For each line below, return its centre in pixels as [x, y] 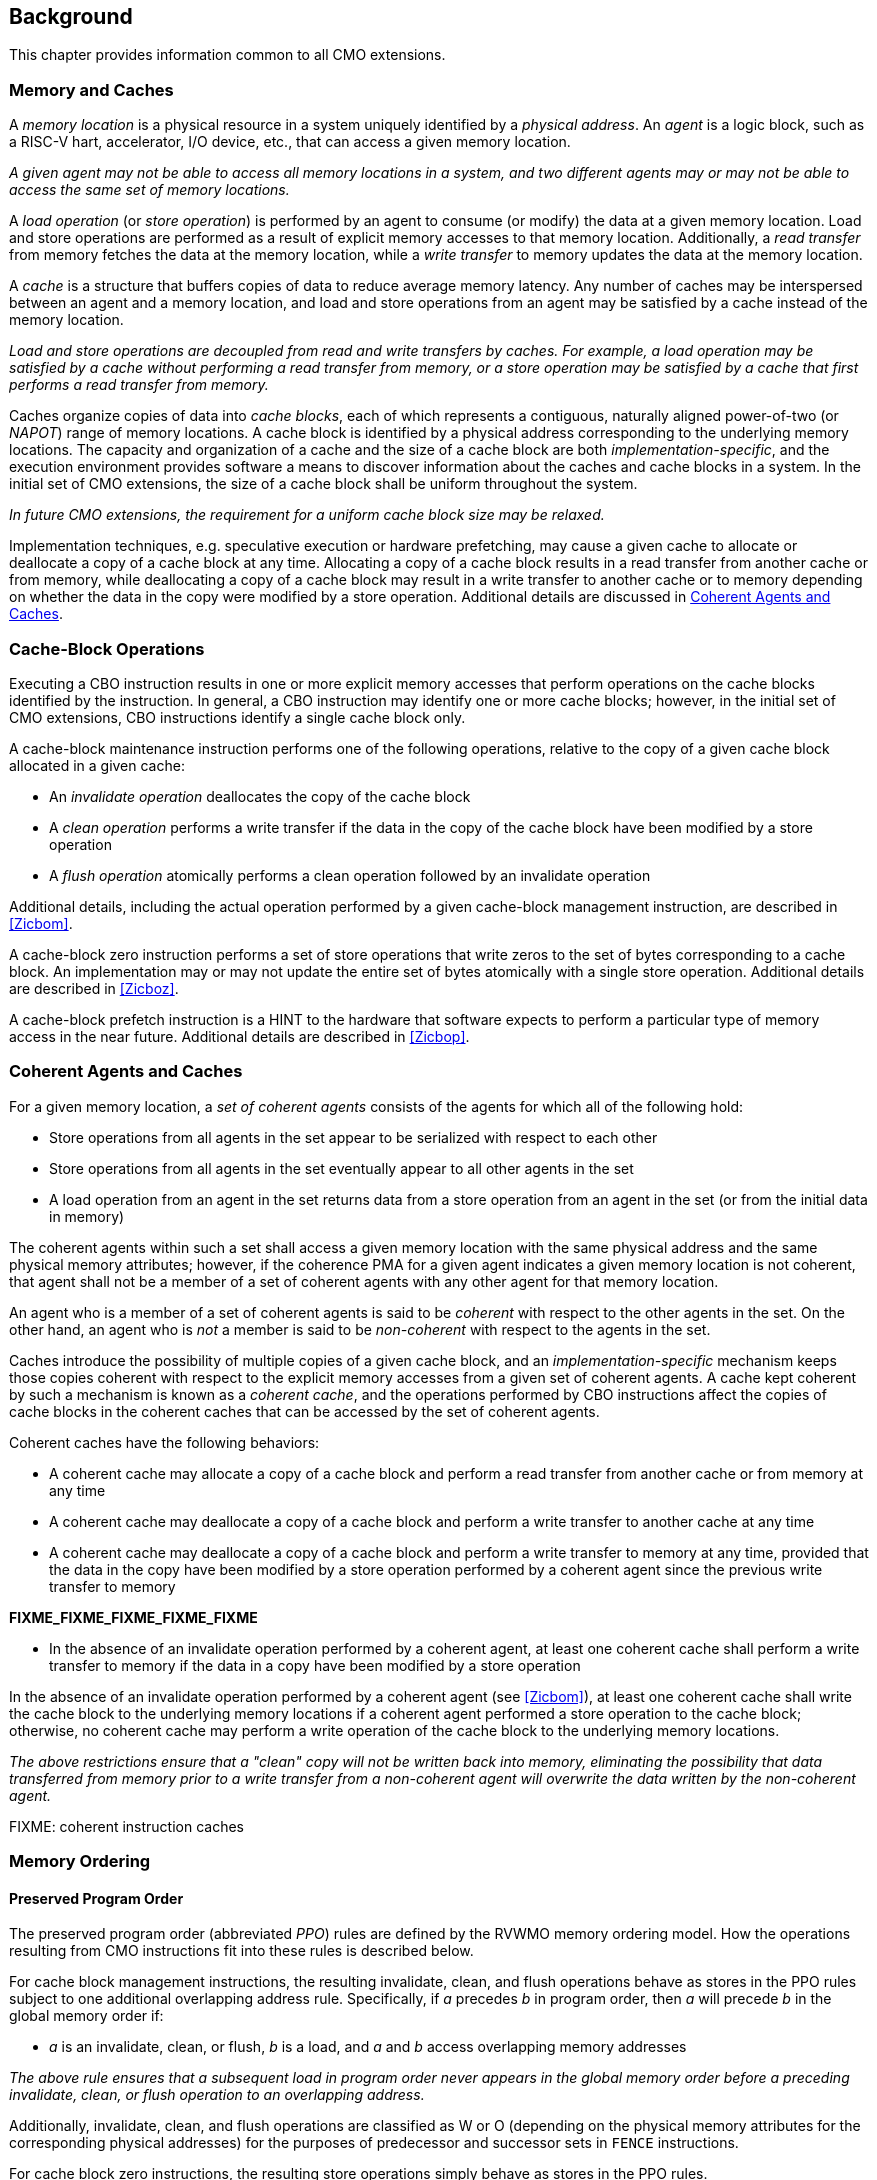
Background [71, 16]
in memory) [87, 1216]
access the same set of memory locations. [149, 190]
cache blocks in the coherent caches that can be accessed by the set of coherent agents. [304, 1411]
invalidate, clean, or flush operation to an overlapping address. [217, 2095]
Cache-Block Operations [107, 648]
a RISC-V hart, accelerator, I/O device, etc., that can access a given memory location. [290, 142]
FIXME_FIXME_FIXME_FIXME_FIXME [133, 1617]
